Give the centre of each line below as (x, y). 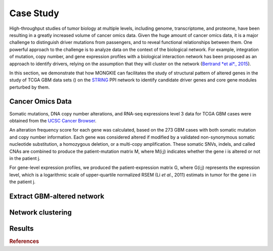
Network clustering (40, 212)
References (24, 241)
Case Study (34, 13)
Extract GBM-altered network (57, 196)
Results (21, 228)
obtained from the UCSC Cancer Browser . (53, 120)
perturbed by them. (30, 87)
